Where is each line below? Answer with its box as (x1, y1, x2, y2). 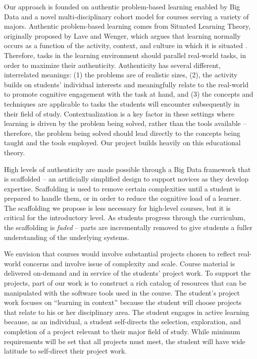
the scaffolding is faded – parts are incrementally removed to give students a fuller (4, 222, 253, 233)
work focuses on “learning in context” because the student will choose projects (4, 297, 242, 307)
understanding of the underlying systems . (4, 232, 129, 242)
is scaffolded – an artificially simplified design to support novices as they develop (4, 174, 249, 184)
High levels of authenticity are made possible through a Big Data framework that (4, 164, 251, 174)
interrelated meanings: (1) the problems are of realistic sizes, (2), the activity (4, 69, 238, 80)
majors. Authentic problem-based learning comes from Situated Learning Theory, (4, 21, 251, 31)
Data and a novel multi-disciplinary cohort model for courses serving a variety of (4, 11, 249, 21)
